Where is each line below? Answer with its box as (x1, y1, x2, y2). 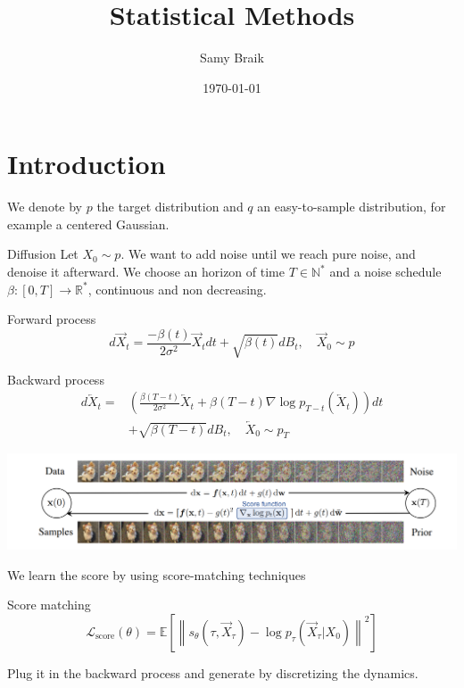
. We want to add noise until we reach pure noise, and (120, 245, 416, 263)
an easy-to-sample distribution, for (257, 197, 446, 216)
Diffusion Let (7, 245, 79, 263)
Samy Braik (200, 48, 264, 67)
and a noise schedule (329, 262, 442, 281)
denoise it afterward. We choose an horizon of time (7, 262, 285, 281)
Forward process (7, 310, 96, 328)
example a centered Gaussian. (7, 214, 170, 233)
